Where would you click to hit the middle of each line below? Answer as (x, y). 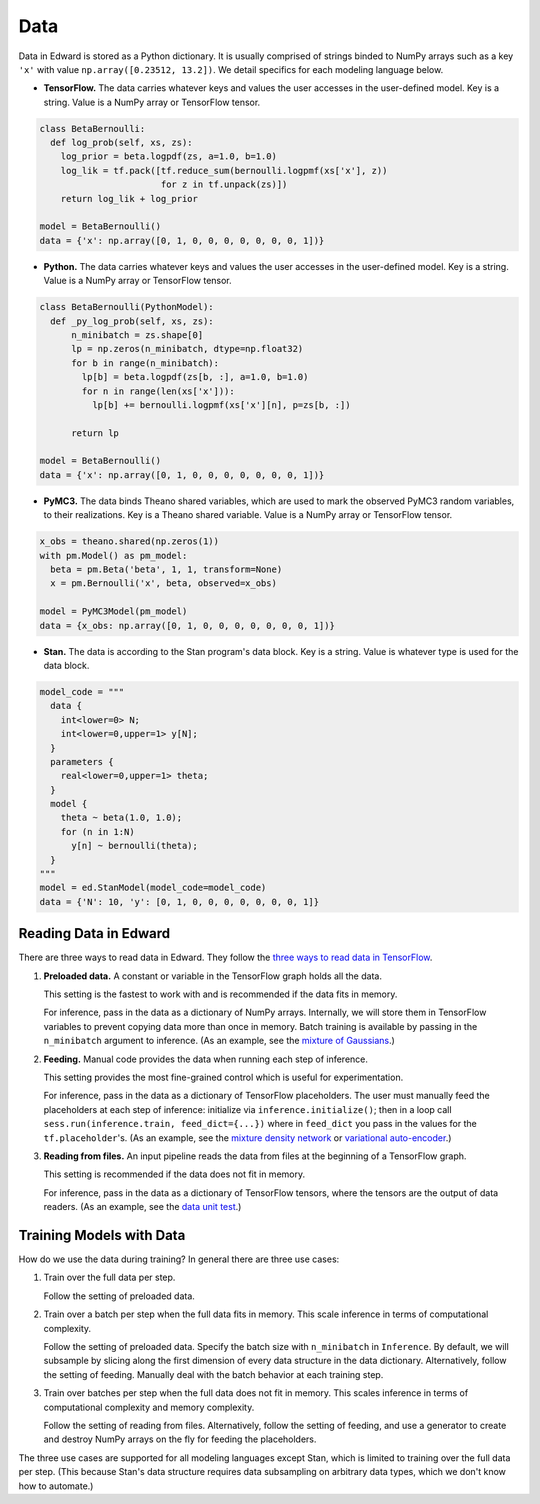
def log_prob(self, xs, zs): (122, 143)
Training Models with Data (102, 1235)
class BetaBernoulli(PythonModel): (126, 307)
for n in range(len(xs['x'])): (158, 391)
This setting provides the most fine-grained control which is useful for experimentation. (223, 1077)
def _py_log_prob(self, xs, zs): (132, 321)
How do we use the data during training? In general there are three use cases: (179, 1259)
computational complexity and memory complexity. (149, 1407)
